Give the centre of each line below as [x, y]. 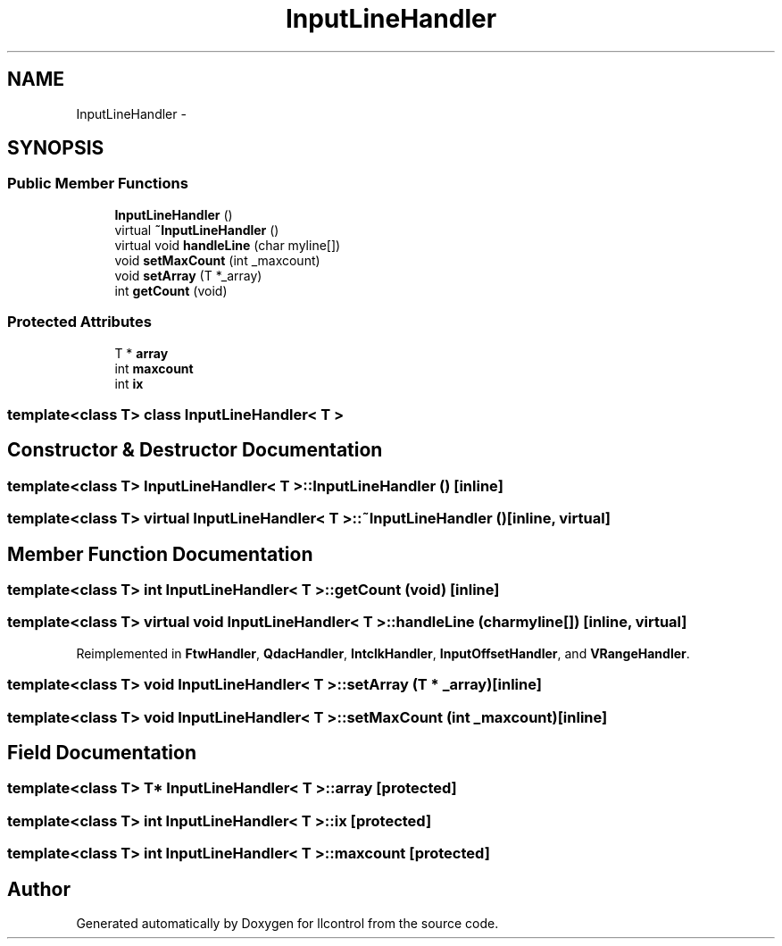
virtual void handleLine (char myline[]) [228, 245]
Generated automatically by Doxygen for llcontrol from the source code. [287, 923]
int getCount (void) [171, 290]
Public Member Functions [98, 184]
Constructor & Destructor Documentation [195, 450]
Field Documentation [102, 752]
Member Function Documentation [160, 554]
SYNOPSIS [56, 148]
